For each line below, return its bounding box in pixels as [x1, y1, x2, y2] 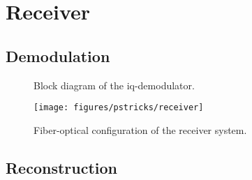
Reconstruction [6, 156, 118, 178]
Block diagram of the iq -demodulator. [34, 77, 195, 92]
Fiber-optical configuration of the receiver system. [34, 122, 247, 137]
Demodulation [6, 45, 110, 66]
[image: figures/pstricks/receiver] [34, 103, 204, 113]
